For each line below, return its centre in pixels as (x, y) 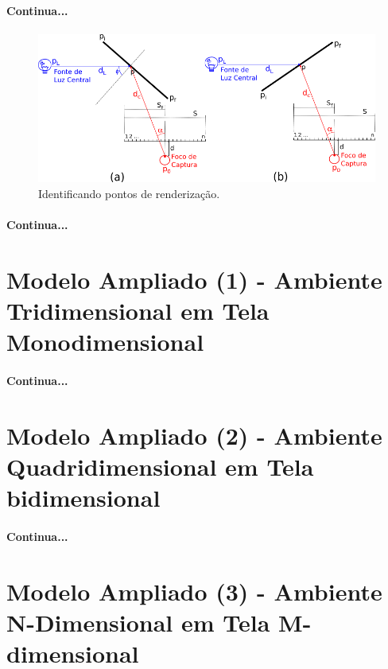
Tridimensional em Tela (138, 311)
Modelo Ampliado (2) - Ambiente (194, 435)
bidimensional (83, 498)
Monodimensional (105, 342)
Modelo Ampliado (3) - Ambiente (194, 591)
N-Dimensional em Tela (138, 622)
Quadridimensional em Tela (160, 467)
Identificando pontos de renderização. (129, 194)
